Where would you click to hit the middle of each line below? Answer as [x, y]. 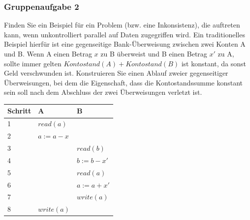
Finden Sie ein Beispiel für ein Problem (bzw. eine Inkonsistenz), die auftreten [122, 25]
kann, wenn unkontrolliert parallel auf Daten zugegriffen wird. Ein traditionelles [125, 34]
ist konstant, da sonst [214, 63]
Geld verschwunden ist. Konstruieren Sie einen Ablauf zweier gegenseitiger [116, 73]
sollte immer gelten [33, 63]
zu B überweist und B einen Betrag [154, 54]
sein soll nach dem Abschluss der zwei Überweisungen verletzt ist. [103, 92]
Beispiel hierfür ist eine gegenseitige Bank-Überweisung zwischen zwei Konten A [125, 44]
